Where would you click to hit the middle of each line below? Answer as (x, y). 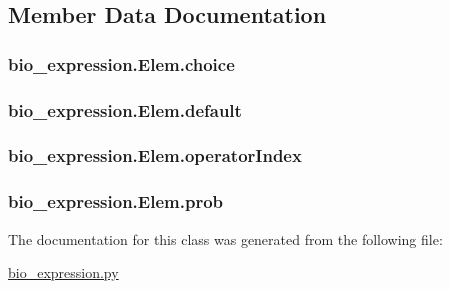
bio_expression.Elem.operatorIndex (155, 155)
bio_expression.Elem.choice (121, 63)
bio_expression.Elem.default (125, 109)
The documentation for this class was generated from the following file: (225, 238)
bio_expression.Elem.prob (115, 201)
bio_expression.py (63, 272)
